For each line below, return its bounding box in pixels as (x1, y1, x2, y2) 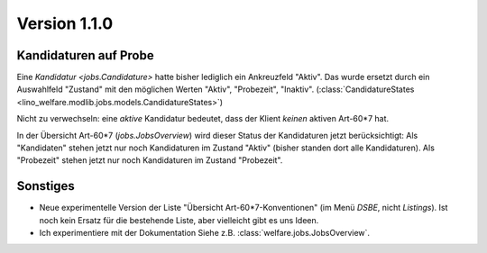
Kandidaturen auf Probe (16, 48, 154, 63)
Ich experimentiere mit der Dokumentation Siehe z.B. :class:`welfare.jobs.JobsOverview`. (39, 228, 370, 239)
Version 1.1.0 (16, 14, 114, 33)
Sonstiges (16, 178, 76, 194)
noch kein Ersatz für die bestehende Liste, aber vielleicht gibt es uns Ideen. (39, 214, 319, 225)
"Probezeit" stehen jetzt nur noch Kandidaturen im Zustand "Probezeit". (16, 155, 283, 166)
